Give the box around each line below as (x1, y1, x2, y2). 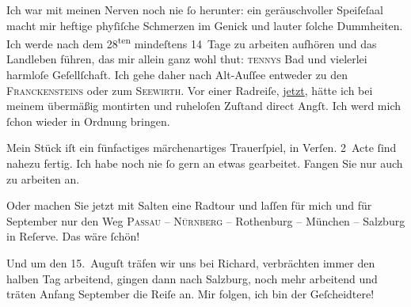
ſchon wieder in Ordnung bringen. (6, 112, 170, 129)
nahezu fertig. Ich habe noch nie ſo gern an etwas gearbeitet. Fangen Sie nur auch (6, 155, 403, 171)
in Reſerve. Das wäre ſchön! (6, 228, 140, 244)
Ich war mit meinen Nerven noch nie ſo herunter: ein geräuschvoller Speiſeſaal (6, 2, 383, 17)
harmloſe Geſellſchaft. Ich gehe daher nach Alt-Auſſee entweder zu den (6, 66, 348, 83)
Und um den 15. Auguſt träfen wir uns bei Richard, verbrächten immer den (6, 254, 375, 271)
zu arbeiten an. (6, 170, 80, 187)
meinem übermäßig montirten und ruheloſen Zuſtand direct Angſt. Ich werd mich (6, 97, 401, 114)
